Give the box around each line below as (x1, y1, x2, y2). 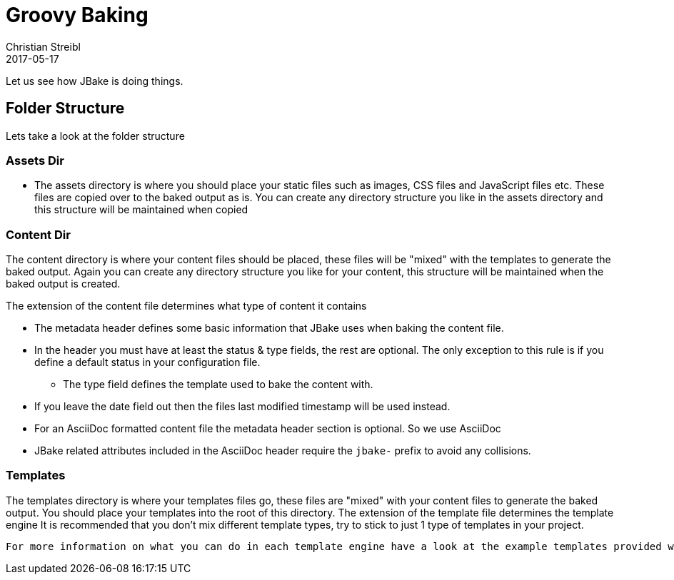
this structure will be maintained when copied (34, 203, 248, 216)
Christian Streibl (6, 40, 81, 53)
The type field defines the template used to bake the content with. (63, 378, 373, 391)
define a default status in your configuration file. (34, 356, 261, 369)
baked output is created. (6, 278, 121, 290)
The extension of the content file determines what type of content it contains (6, 300, 367, 312)
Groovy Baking (6, 3, 149, 27)
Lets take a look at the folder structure (6, 129, 185, 142)
